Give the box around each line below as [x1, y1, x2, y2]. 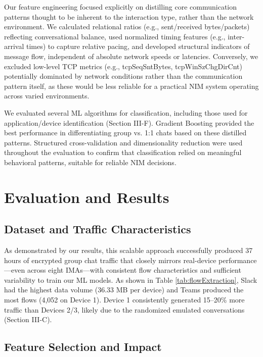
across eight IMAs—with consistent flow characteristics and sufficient [27, 265, 241, 275]
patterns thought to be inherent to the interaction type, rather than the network [4, 11, 254, 22]
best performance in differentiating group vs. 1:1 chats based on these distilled [4, 127, 247, 138]
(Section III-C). [4, 314, 52, 325]
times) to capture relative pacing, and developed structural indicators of [26, 41, 250, 52]
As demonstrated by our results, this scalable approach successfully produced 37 [4, 245, 253, 256]
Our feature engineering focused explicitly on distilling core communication [4, 2, 237, 12]
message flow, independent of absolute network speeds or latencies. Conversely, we [4, 50, 258, 61]
